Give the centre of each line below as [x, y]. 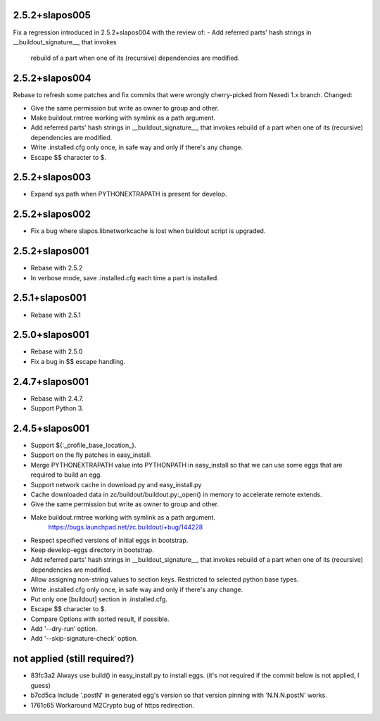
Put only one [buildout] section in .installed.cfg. [99, 599]
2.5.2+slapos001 [51, 251]
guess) [40, 685]
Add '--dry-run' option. [64, 629]
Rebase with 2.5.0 [57, 351]
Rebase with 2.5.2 [57, 268]
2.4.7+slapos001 [51, 381]
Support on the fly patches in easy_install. [91, 455]
